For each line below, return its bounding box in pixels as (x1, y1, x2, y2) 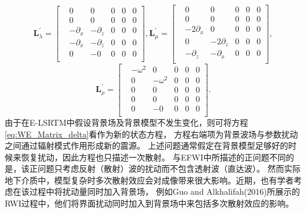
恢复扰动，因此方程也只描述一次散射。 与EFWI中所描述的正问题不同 (21, 150, 286, 163)
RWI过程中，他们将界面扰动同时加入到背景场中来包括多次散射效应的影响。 (5, 197, 294, 209)
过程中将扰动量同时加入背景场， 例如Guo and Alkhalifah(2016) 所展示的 (29, 185, 300, 198)
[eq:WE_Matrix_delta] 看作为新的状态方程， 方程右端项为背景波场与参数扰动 (5, 127, 298, 140)
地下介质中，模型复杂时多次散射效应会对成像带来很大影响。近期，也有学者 (5, 173, 294, 186)
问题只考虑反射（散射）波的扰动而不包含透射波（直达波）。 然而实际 (37, 162, 301, 175)
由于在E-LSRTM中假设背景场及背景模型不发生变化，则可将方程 (5, 116, 248, 128)
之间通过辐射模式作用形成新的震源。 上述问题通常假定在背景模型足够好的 (5, 139, 288, 152)
